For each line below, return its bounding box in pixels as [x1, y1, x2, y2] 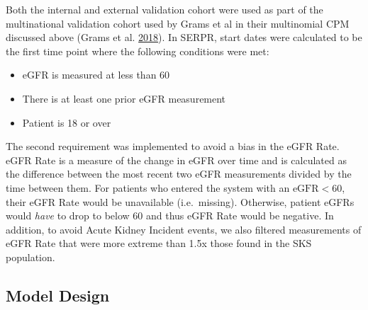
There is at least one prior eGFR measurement [22, 91, 226, 105]
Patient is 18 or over [22, 115, 111, 130]
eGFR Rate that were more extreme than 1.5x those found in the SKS [6, 236, 312, 251]
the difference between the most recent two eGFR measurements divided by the [6, 166, 352, 181]
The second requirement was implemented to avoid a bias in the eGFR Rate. [6, 139, 340, 154]
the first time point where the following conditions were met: [6, 43, 269, 58]
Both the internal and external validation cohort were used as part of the [6, 2, 323, 16]
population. [6, 249, 55, 264]
